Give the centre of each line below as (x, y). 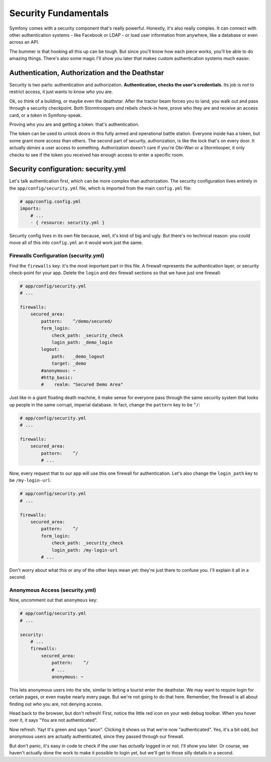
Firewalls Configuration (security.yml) (57, 256)
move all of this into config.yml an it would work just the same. (76, 243)
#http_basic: (57, 377)
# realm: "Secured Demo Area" (82, 385)
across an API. (24, 42)
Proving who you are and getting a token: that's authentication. (74, 124)
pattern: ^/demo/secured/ (77, 321)
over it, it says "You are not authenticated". (53, 720)
